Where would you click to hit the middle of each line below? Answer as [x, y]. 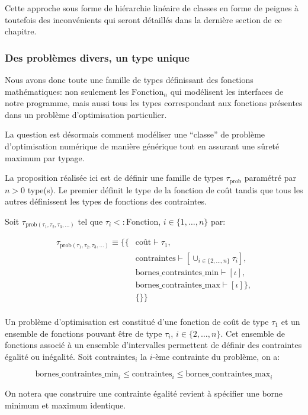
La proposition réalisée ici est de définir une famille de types [114, 178]
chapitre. [21, 31]
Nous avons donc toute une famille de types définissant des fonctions [129, 79]
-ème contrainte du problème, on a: [216, 356]
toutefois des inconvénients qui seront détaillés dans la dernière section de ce [143, 19]
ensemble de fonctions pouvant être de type [84, 333]
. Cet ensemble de [253, 333]
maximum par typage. [45, 157]
